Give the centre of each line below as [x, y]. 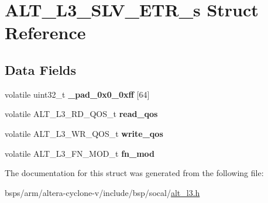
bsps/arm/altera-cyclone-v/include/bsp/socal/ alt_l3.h [102, 192]
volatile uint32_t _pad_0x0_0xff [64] [77, 94]
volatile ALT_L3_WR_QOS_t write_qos [84, 133]
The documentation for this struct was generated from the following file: [134, 173]
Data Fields [41, 69]
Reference [45, 32]
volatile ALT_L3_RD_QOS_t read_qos [81, 114]
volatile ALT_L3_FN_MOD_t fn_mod [80, 153]
